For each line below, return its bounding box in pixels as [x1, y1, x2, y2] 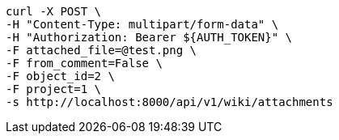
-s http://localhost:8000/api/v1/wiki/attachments [6, 95, 333, 108]
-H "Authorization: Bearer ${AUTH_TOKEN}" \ [6, 31, 293, 44]
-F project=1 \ [6, 83, 102, 95]
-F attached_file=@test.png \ [6, 44, 197, 57]
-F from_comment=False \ [6, 57, 163, 70]
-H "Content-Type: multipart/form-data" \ [6, 18, 279, 31]
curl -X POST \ [6, 5, 102, 18]
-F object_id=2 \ [6, 70, 115, 83]
